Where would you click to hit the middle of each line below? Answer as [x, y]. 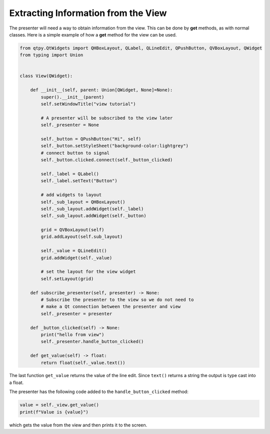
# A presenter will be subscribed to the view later [107, 118]
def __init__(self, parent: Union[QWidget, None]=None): [101, 90]
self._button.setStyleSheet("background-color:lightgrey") [115, 146]
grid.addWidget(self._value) [76, 258]
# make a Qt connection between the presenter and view [111, 307]
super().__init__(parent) [72, 97]
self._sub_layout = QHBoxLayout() [83, 202]
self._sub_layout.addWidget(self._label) [92, 209]
